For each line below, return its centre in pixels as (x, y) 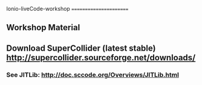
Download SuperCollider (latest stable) (81, 48)
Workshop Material (43, 27)
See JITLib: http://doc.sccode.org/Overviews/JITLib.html (93, 75)
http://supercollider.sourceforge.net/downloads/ (101, 58)
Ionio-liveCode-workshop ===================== (67, 9)
